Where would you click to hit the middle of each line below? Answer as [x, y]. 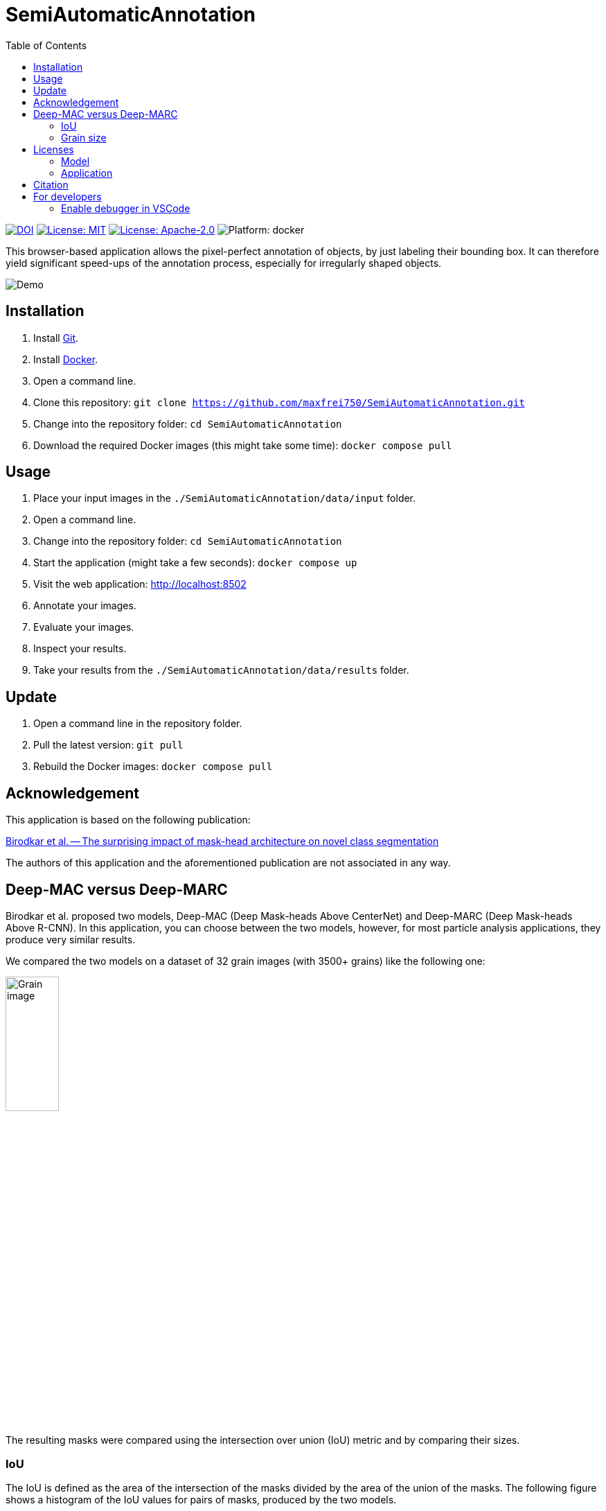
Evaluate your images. [84, 627]
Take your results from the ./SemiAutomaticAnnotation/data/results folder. [221, 670]
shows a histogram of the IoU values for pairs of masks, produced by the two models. [201, 1500]
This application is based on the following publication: [128, 820]
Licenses [54, 149]
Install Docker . [66, 359]
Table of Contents [46, 45]
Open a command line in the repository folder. [138, 724]
